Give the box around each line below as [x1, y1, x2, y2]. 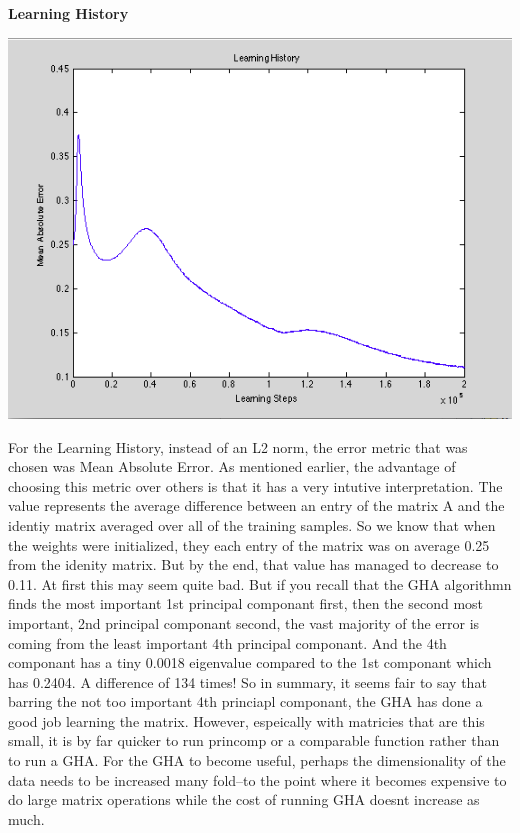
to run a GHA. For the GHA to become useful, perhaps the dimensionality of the [8, 750, 506, 771]
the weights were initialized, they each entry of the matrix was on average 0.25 [8, 534, 490, 555]
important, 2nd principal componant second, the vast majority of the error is [8, 612, 480, 633]
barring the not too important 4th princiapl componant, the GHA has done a [8, 691, 483, 712]
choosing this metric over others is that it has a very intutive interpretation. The [8, 475, 503, 496]
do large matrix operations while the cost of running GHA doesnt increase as [8, 789, 480, 810]
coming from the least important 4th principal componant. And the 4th [8, 632, 447, 653]
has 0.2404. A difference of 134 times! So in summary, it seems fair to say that [8, 671, 487, 692]
